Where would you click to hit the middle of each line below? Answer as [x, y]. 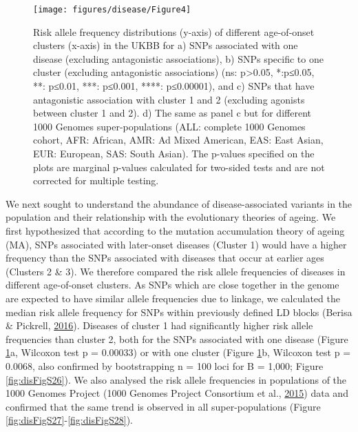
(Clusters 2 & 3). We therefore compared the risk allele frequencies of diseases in [176, 271]
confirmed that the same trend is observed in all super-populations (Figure [163, 406]
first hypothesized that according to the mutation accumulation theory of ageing [175, 230]
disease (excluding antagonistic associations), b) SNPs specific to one [178, 58]
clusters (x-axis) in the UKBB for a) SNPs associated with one [166, 45]
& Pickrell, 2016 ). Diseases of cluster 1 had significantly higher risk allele [159, 325]
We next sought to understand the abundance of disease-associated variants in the [179, 203]
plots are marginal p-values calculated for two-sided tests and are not [179, 167]
